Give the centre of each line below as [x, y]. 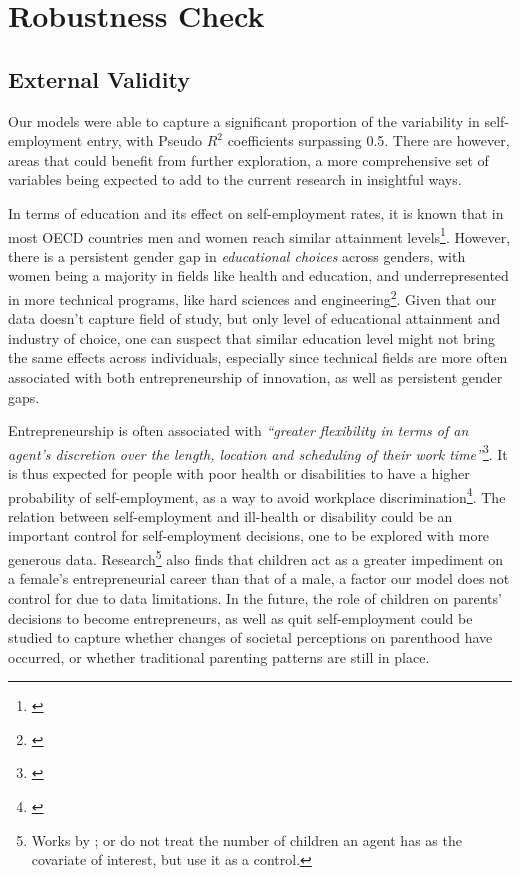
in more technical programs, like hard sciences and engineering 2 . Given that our [252, 297]
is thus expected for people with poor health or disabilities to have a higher [239, 473]
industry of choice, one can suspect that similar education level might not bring [251, 337]
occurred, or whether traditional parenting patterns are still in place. [219, 656]
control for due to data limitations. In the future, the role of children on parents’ [255, 597]
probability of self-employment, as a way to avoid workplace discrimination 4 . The [257, 495]
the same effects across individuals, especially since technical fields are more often [258, 357]
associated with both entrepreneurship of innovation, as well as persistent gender [255, 377]
